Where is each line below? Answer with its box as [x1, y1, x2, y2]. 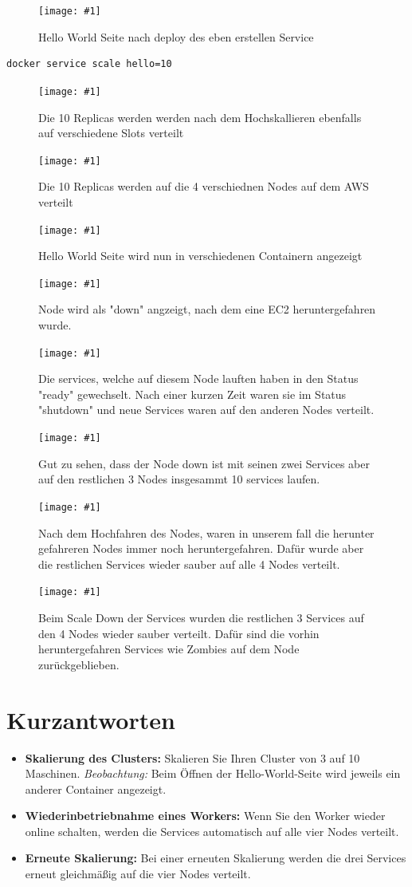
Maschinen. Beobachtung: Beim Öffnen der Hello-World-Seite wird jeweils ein [25, 765, 401, 782]
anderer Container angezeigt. [25, 780, 167, 797]
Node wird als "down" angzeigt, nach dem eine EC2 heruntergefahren [38, 301, 376, 317]
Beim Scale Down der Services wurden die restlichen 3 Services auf [38, 609, 364, 625]
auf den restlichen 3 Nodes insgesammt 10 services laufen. [38, 471, 320, 487]
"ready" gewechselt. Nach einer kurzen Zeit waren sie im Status [38, 385, 347, 402]
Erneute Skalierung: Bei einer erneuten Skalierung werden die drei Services [25, 850, 406, 866]
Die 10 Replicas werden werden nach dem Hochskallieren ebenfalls [38, 108, 362, 125]
